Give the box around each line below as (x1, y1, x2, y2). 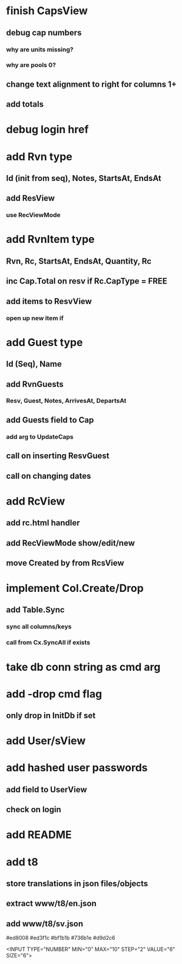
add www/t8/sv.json (6, 919, 84, 929)
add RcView (6, 494, 65, 508)
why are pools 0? (6, 61, 56, 69)
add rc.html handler (6, 518, 80, 528)
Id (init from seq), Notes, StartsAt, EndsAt (6, 173, 162, 183)
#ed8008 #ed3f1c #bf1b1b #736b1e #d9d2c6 (6, 935, 115, 942)
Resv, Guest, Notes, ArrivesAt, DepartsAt (6, 397, 127, 405)
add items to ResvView (6, 296, 92, 306)
